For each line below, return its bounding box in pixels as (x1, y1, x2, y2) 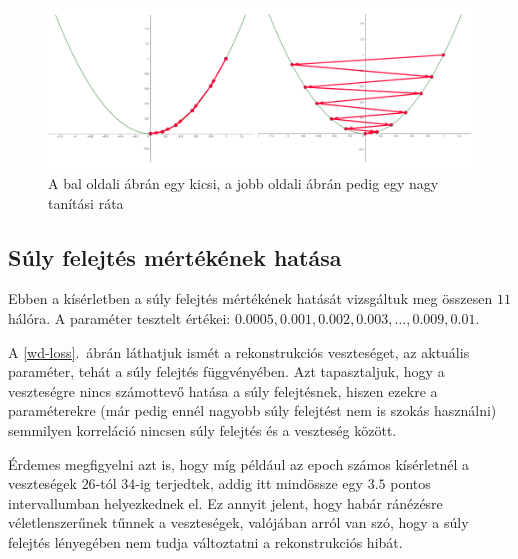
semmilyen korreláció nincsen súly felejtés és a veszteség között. (8, 420, 397, 441)
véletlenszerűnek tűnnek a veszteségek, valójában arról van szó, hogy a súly (8, 512, 469, 533)
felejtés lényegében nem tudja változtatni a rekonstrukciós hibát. (8, 531, 403, 552)
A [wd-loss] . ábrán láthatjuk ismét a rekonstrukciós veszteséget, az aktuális (8, 341, 470, 362)
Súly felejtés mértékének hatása (8, 241, 342, 272)
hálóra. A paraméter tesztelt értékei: (8, 308, 231, 329)
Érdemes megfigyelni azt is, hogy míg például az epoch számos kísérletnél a (8, 453, 470, 474)
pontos (390, 473, 431, 494)
